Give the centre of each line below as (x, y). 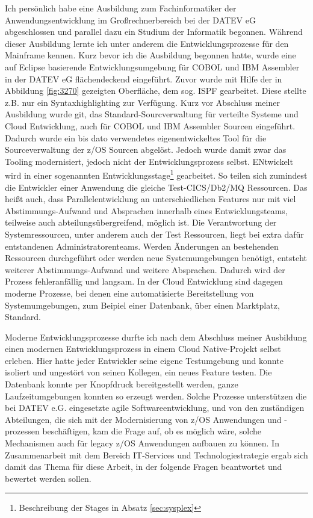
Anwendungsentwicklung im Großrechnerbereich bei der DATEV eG (130, 20)
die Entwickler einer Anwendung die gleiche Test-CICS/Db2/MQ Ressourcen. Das (156, 187)
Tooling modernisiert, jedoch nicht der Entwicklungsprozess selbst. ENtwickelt (149, 161)
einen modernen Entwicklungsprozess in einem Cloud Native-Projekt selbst (143, 349)
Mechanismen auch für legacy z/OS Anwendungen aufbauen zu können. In (142, 443)
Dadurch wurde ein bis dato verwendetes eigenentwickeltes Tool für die (136, 137)
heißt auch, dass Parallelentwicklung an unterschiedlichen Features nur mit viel (150, 199)
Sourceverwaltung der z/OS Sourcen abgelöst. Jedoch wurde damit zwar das (146, 150)
